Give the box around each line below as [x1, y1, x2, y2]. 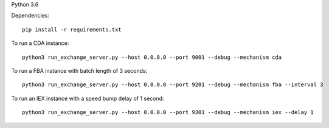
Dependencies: [11, 12, 50, 19]
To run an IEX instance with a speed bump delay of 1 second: [11, 95, 164, 102]
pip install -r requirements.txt [22, 26, 122, 33]
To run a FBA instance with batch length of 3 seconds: [11, 67, 148, 74]
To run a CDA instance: [11, 39, 69, 47]
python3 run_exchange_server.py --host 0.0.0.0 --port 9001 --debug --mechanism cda [22, 53, 282, 61]
